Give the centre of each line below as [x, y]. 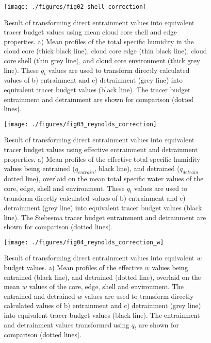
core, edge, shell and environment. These [64, 188]
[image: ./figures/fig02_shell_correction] [75, 7]
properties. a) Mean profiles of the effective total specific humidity [102, 159]
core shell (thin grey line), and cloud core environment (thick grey [102, 60]
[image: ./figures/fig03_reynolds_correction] [80, 124]
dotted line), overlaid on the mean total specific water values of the [104, 179]
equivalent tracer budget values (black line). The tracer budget [97, 90]
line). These [21, 70]
